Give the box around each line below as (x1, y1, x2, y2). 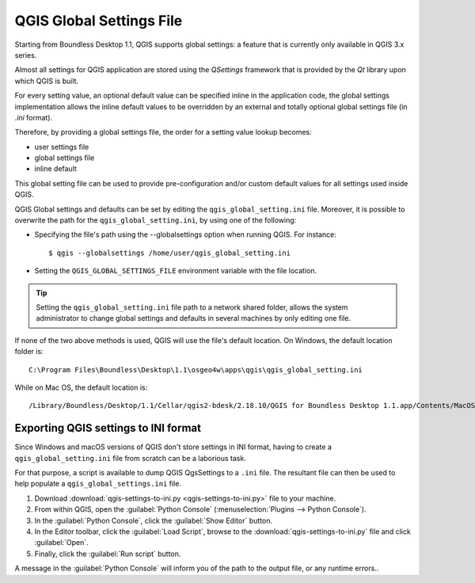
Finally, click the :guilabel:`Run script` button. (34, 549, 181, 558)
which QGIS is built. (14, 76, 79, 86)
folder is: (14, 347, 44, 356)
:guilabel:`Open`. (34, 538, 89, 547)
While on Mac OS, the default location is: (14, 383, 148, 392)
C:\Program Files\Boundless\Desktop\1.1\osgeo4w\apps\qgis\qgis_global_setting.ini (28, 365, 363, 374)
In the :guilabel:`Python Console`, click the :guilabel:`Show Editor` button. (34, 516, 273, 525)
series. (14, 50, 37, 59)
